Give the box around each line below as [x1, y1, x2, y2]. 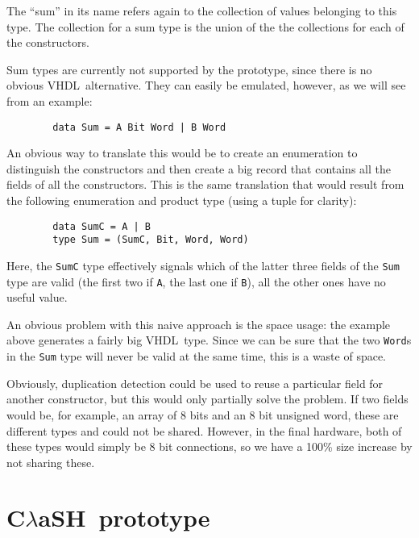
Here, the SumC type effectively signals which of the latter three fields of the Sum [6, 256, 400, 273]
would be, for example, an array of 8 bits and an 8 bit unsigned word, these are [6, 406, 399, 423]
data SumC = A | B [52, 220, 151, 232]
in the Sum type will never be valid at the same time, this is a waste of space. [6, 348, 387, 365]
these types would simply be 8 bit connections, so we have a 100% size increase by [6, 438, 413, 455]
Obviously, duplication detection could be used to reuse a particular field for [6, 374, 384, 391]
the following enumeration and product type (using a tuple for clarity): [6, 192, 357, 208]
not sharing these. [6, 453, 95, 470]
